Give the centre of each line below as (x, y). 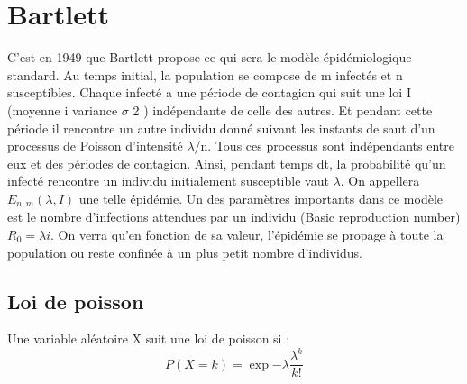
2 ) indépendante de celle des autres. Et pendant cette (283, 110)
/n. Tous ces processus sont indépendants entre (324, 146)
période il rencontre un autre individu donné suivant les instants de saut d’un (221, 128)
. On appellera (380, 181)
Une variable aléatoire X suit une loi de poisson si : (149, 338)
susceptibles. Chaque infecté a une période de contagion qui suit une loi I (209, 92)
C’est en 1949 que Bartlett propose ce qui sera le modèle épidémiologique (210, 57)
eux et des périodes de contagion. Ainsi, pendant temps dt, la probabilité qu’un (227, 163)
